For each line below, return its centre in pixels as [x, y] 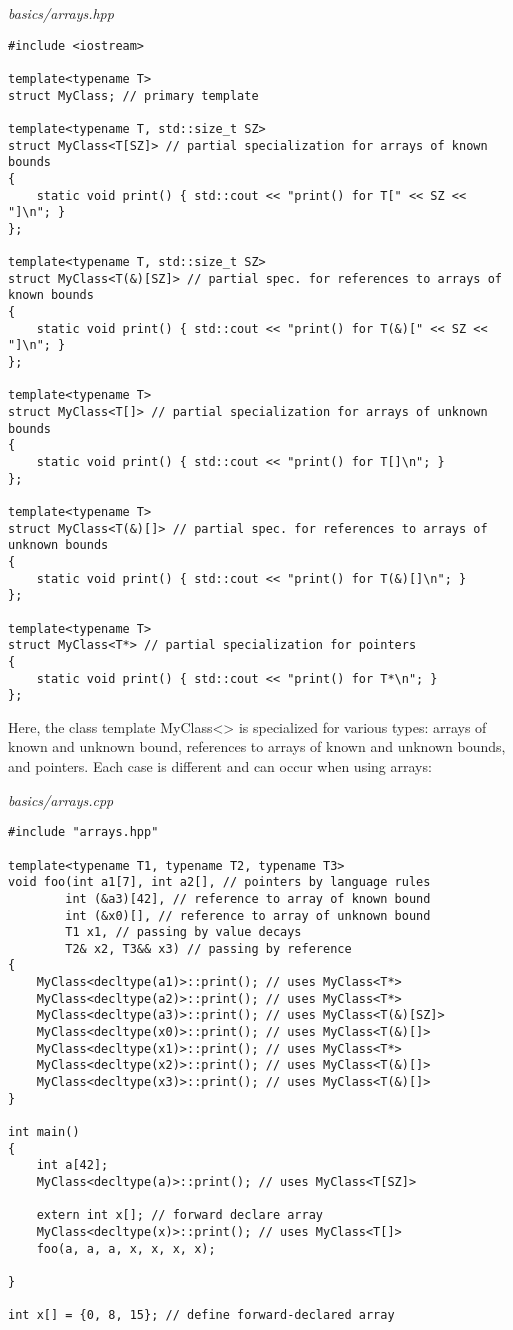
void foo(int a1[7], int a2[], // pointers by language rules [219, 882]
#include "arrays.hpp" [83, 832]
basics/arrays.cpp [61, 799]
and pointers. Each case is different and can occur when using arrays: [220, 766]
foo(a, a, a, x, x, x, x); [126, 1248]
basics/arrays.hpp [61, 13]
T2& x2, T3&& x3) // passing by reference [208, 948]
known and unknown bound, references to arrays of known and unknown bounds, [257, 746]
